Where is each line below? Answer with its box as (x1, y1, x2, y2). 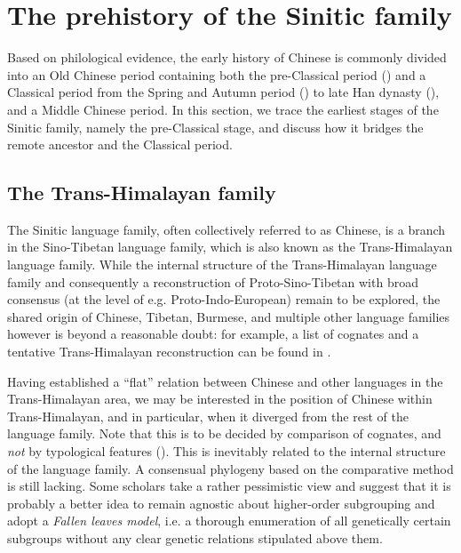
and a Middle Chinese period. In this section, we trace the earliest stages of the (7, 100, 439, 118)
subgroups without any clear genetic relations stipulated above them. (7, 528, 383, 547)
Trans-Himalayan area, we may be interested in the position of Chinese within (7, 389, 433, 408)
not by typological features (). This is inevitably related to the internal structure (7, 442, 446, 461)
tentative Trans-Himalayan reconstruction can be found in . (7, 342, 331, 361)
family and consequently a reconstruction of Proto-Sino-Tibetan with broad (7, 272, 418, 291)
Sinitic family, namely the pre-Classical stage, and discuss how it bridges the (7, 117, 424, 136)
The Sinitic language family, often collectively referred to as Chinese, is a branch (7, 220, 446, 238)
